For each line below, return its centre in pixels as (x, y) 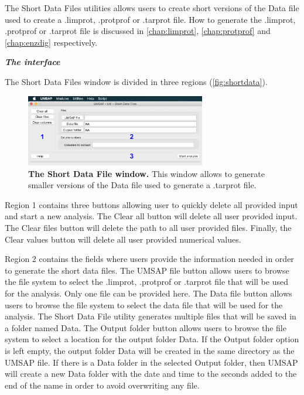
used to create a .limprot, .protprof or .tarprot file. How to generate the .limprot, (150, 19)
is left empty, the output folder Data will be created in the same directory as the (150, 350)
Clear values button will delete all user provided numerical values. (123, 239)
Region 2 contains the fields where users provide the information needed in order (149, 259)
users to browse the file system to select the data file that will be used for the (144, 304)
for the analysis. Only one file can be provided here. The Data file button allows (148, 293)
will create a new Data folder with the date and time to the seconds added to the (151, 374)
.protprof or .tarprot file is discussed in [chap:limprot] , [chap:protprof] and (138, 31)
